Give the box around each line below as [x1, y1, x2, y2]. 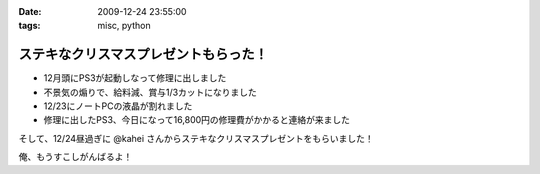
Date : [18, 6, 42, 17]
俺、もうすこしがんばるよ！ [18, 151, 133, 163]
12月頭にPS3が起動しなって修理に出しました [43, 72, 227, 84]
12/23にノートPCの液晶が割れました [43, 100, 193, 112]
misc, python [97, 20, 151, 32]
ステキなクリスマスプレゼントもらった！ [18, 46, 269, 63]
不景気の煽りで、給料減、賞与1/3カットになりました [43, 86, 257, 98]
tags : [18, 20, 41, 32]
